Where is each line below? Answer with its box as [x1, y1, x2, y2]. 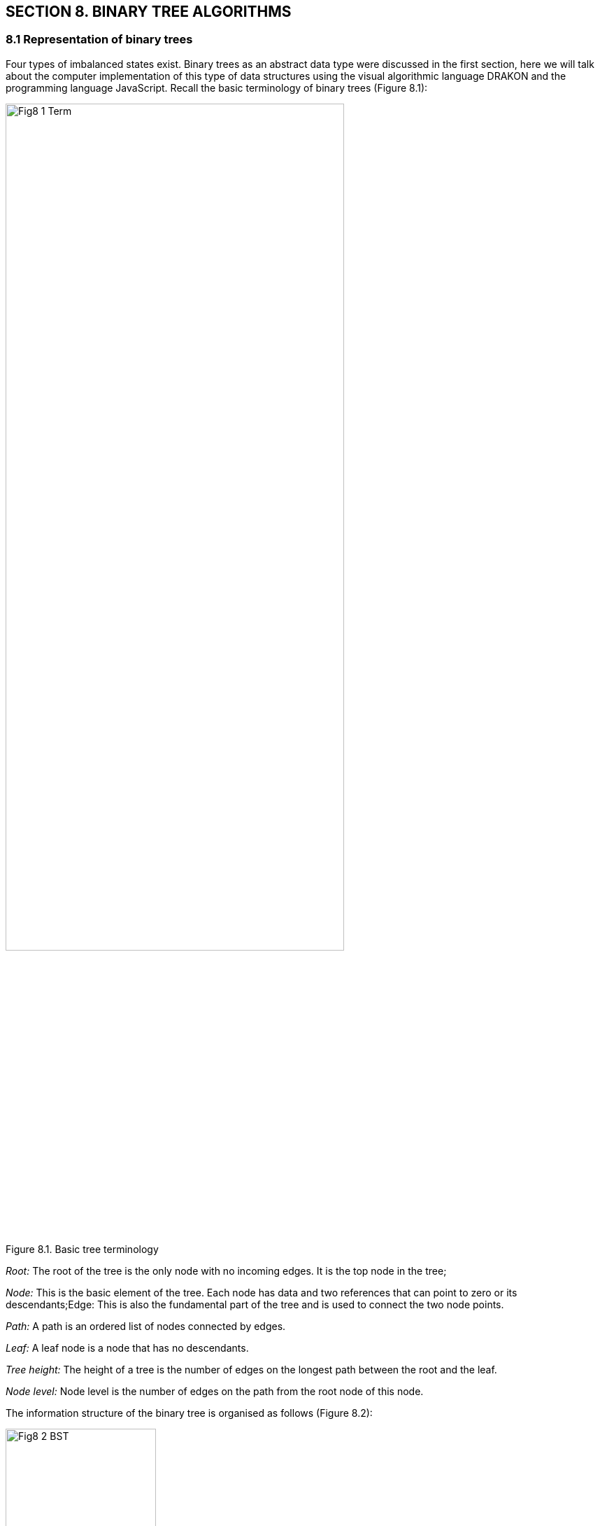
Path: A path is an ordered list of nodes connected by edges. [6, 1319, 286, 1332]
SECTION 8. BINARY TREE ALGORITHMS [6, 3, 292, 20]
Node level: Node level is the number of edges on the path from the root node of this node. [6, 1385, 424, 1397]
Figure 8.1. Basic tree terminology [6, 1242, 159, 1255]
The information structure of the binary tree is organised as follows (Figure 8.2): [6, 1406, 373, 1419]
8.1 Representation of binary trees [6, 32, 193, 47]
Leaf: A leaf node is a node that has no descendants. [6, 1341, 249, 1354]
